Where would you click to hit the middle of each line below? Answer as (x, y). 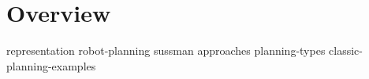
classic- (346, 50)
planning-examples (51, 65)
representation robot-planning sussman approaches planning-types (166, 50)
